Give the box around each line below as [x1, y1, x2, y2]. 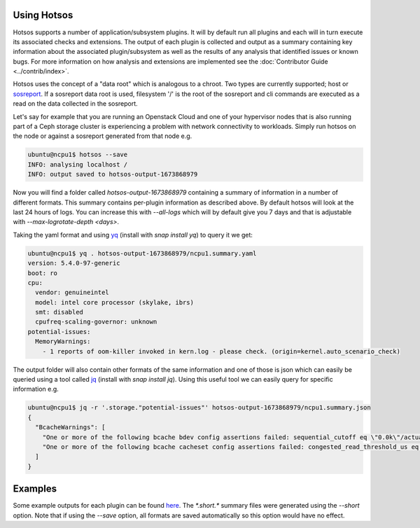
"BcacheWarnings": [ [35, 424, 106, 431]
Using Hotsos [13, 9, 73, 21]
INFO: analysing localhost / [27, 160, 128, 168]
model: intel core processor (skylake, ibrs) [35, 298, 194, 306]
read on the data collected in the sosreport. [13, 99, 138, 108]
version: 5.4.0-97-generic [27, 259, 120, 268]
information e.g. [13, 385, 59, 394]
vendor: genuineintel [35, 289, 110, 297]
